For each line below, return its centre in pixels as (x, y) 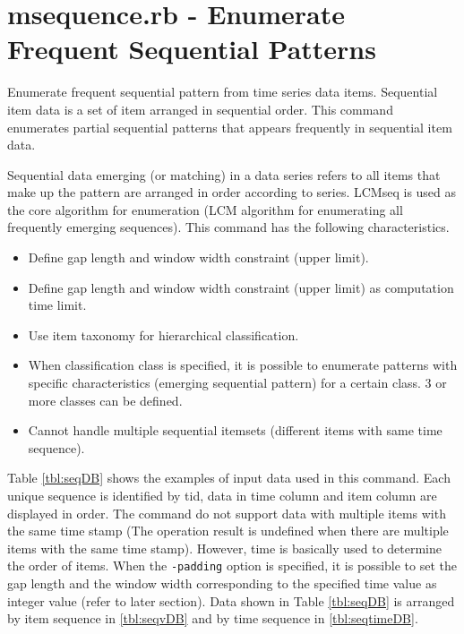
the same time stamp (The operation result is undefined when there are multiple (228, 531)
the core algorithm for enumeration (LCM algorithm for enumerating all (205, 209)
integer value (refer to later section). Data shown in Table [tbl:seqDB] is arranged (231, 600)
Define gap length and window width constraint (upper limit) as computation (241, 287)
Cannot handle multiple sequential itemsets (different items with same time (235, 430)
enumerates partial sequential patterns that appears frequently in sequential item (230, 127)
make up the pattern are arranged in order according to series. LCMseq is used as (232, 192)
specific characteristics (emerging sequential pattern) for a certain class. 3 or (237, 383)
